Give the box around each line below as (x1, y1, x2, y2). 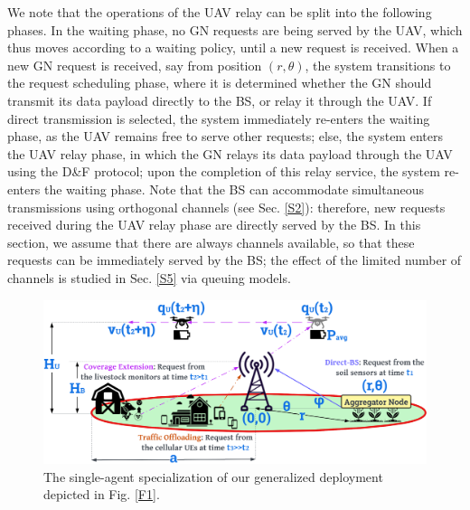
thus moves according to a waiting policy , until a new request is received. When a (7, 38, 459, 57)
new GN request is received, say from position (7, 55, 262, 74)
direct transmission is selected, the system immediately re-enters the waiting (7, 109, 430, 127)
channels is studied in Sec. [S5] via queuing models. (7, 268, 291, 287)
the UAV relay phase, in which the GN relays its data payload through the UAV (7, 144, 453, 163)
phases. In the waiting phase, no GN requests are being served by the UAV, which (7, 20, 463, 39)
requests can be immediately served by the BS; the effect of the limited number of (7, 250, 462, 269)
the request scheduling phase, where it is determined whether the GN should (7, 73, 432, 92)
